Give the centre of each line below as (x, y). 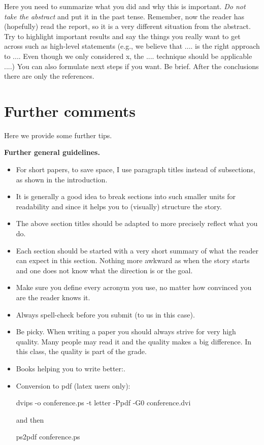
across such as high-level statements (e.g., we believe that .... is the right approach (132, 46)
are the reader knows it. (53, 297)
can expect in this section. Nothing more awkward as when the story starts (133, 260)
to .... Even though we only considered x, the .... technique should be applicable (128, 56)
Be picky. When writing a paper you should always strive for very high (126, 331)
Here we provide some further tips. (58, 135)
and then (30, 419)
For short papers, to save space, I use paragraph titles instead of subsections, (136, 169)
